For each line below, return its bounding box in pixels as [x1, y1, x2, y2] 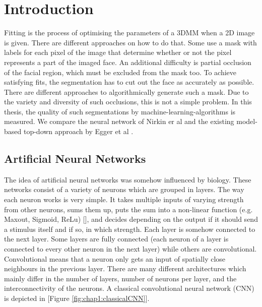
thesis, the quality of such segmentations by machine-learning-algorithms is [4, 106, 236, 116]
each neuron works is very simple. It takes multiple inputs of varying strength [4, 194, 244, 205]
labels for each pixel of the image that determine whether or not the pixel [4, 47, 232, 57]
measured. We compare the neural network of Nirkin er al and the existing [4, 116, 234, 127]
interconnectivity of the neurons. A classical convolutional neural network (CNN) [4, 283, 254, 293]
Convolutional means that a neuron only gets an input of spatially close [4, 253, 226, 264]
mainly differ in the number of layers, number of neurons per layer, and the [4, 273, 237, 283]
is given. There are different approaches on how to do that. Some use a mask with [4, 37, 257, 47]
